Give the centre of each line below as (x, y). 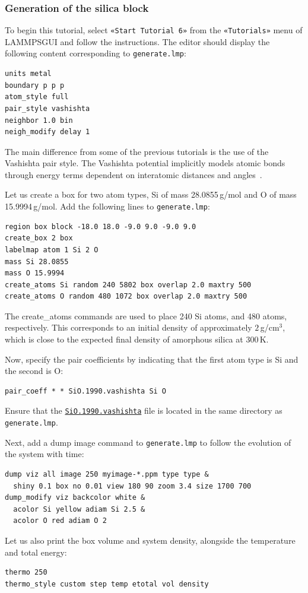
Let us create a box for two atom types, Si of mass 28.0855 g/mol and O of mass (151, 194)
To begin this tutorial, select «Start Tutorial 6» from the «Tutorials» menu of (154, 30)
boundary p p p (35, 85)
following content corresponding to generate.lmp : (96, 53)
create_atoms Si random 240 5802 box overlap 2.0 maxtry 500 (128, 285)
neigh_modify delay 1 (47, 132)
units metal (28, 74)
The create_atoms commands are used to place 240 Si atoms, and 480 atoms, (146, 315)
